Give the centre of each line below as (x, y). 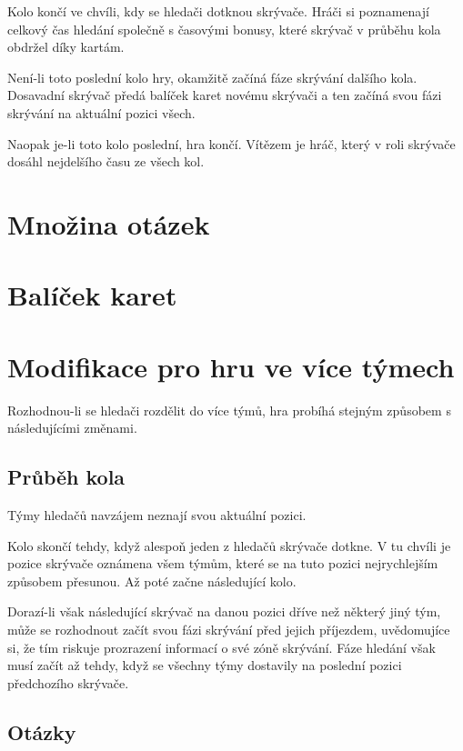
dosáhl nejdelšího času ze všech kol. (106, 161)
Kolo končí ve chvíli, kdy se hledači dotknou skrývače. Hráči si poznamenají (218, 11)
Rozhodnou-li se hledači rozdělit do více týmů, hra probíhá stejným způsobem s (229, 410)
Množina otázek (109, 223)
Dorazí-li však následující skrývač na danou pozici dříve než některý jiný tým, (224, 611)
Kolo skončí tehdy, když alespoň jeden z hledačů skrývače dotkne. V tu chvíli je (229, 545)
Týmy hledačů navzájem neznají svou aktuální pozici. (157, 515)
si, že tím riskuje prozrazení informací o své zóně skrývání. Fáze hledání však (221, 647)
